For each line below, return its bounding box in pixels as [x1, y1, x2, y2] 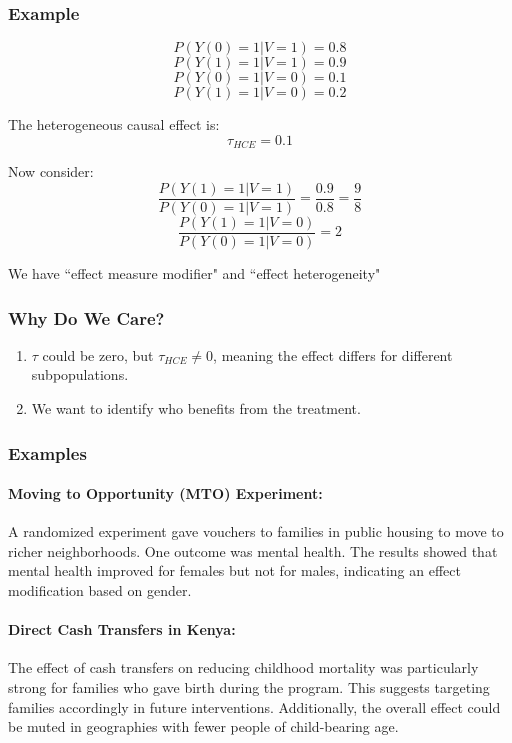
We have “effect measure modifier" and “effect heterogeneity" [8, 262, 381, 283]
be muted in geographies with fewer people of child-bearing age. [8, 716, 399, 737]
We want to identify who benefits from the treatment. [31, 397, 361, 418]
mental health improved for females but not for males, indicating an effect [8, 560, 461, 581]
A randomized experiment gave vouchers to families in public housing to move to [8, 521, 504, 542]
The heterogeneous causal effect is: [8, 114, 220, 135]
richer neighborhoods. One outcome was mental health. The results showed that [8, 540, 498, 561]
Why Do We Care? [8, 305, 165, 330]
